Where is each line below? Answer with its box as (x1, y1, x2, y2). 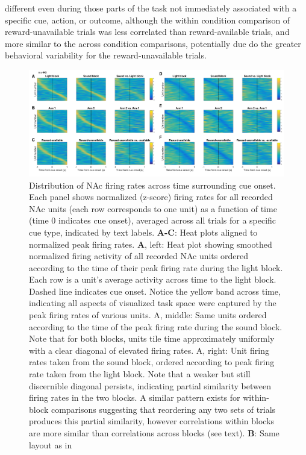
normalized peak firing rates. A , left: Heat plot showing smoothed (29, 237, 272, 250)
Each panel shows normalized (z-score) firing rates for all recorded (29, 190, 273, 203)
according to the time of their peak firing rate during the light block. (29, 261, 283, 274)
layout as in (29, 438, 72, 451)
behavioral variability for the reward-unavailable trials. (5, 49, 207, 61)
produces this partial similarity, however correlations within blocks (29, 415, 275, 427)
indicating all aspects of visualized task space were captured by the (29, 297, 276, 309)
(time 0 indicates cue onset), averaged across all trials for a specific (29, 214, 276, 227)
